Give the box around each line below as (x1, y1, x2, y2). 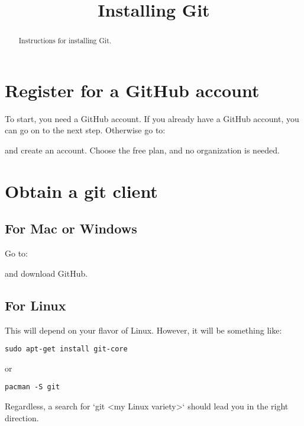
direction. (5, 411, 39, 424)
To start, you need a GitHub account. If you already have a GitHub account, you (5, 112, 299, 124)
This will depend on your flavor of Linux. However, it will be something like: (5, 323, 282, 336)
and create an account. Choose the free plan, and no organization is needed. (5, 143, 280, 156)
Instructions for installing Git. (18, 36, 112, 46)
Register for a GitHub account (5, 78, 260, 102)
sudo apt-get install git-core (5, 345, 128, 354)
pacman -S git (5, 383, 60, 392)
